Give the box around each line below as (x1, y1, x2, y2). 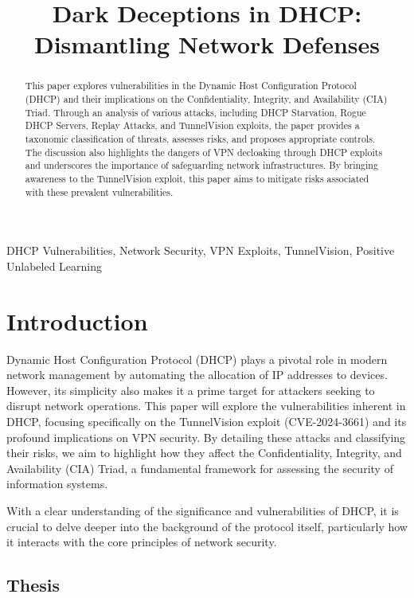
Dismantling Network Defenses (33, 28, 381, 61)
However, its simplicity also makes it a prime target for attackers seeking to (6, 381, 375, 398)
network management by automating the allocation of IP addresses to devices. (6, 366, 388, 383)
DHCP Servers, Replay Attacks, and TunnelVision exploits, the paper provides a (25, 119, 360, 132)
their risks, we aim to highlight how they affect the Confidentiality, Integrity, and (6, 444, 402, 461)
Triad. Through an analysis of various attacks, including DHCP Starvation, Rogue (25, 105, 366, 119)
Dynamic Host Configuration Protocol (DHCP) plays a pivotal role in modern (6, 350, 388, 367)
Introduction (6, 304, 148, 337)
